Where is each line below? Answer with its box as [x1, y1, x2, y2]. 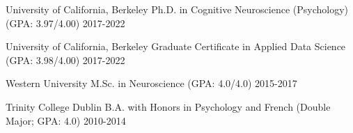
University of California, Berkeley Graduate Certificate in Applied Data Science [6, 39, 346, 54]
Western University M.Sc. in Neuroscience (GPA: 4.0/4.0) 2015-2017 [6, 76, 297, 91]
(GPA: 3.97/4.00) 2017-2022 [6, 15, 125, 30]
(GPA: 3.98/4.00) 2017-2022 [6, 52, 125, 67]
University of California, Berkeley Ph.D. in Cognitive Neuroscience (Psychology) [6, 2, 348, 16]
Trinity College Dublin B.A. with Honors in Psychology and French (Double [6, 99, 331, 114]
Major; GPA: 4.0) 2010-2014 [6, 113, 126, 127]
